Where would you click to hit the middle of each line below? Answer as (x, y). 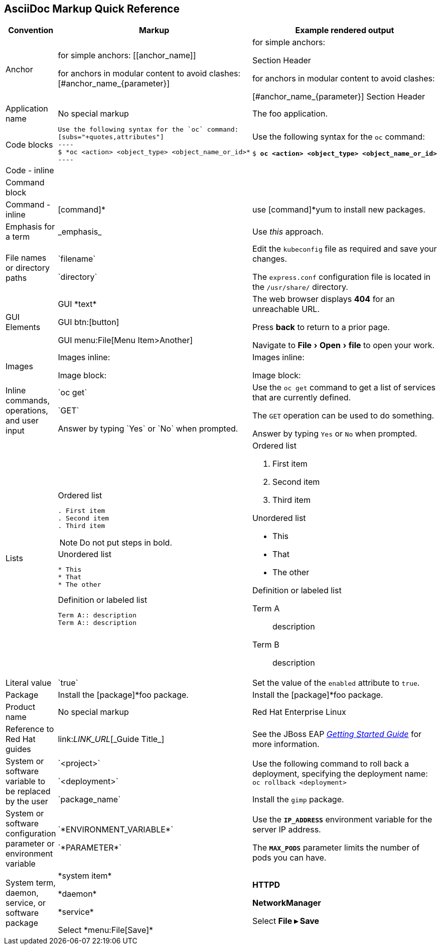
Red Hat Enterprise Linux (299, 712)
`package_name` (89, 800)
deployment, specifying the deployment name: (340, 773)
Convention (31, 30)
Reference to (30, 729)
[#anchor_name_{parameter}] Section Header (339, 97)
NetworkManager (286, 903)
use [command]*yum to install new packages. (339, 210)
